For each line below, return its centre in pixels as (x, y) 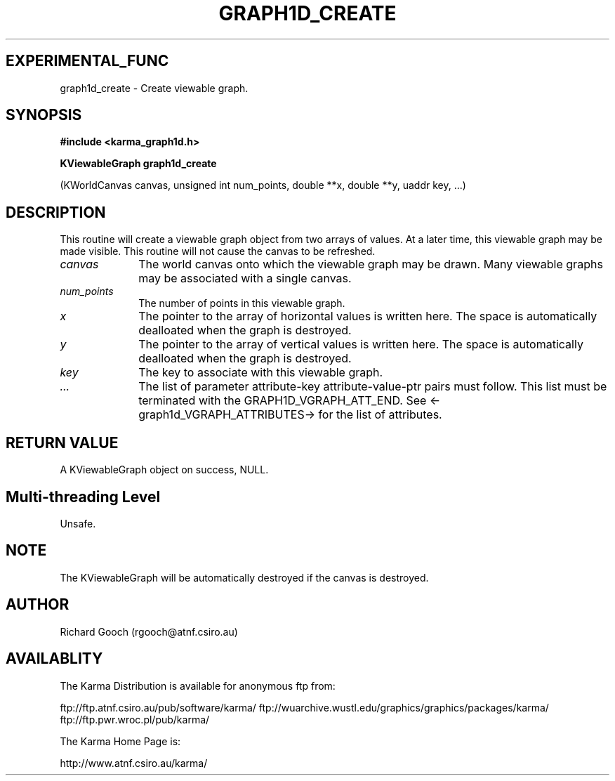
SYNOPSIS (44, 115)
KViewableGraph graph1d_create (138, 164)
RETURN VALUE (62, 442)
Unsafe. (78, 523)
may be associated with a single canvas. (245, 278)
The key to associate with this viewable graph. (261, 373)
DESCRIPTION (56, 212)
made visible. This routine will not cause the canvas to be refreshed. (218, 251)
